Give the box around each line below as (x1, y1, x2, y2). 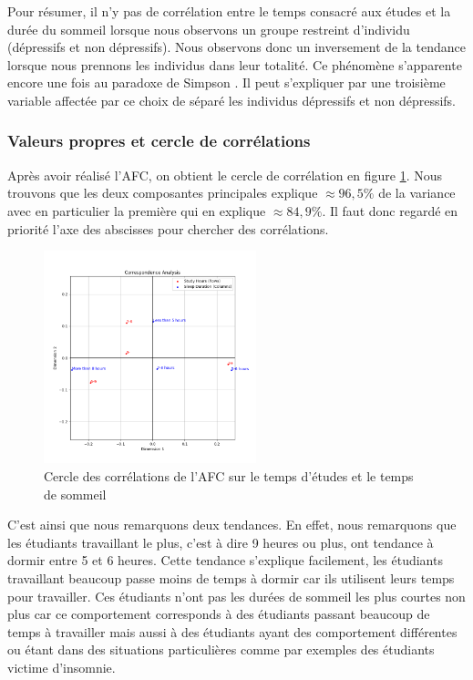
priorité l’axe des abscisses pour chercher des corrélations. (7, 219, 329, 238)
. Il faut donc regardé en (322, 201, 458, 220)
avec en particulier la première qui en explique (7, 201, 266, 220)
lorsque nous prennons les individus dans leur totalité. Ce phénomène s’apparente (7, 55, 462, 74)
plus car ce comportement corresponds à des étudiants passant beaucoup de (7, 604, 430, 623)
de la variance (378, 183, 456, 202)
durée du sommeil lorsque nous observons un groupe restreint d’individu (7, 19, 410, 38)
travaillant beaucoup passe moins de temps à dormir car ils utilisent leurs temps (7, 568, 455, 587)
